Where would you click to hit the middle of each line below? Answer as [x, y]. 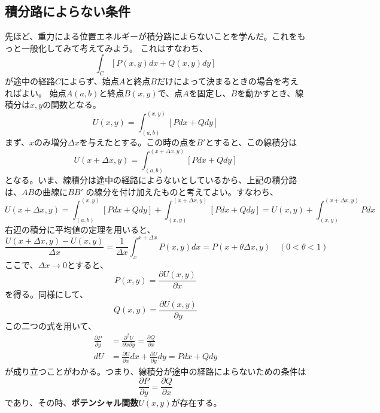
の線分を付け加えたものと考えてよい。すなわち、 [182, 191]
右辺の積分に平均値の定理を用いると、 [80, 229]
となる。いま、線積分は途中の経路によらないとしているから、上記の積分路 [151, 180]
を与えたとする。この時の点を [138, 142]
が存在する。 [197, 403]
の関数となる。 [72, 104]
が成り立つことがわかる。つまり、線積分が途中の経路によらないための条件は [156, 371]
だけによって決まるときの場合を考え [227, 81]
